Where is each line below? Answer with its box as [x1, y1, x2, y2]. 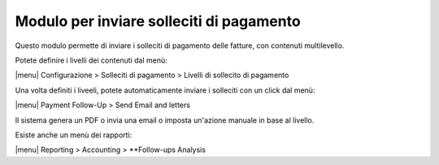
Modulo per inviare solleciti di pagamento [15, 12, 301, 30]
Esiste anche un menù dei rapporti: [15, 130, 133, 140]
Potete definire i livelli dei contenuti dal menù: [15, 55, 168, 65]
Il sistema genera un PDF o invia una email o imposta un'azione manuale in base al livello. [15, 115, 315, 125]
